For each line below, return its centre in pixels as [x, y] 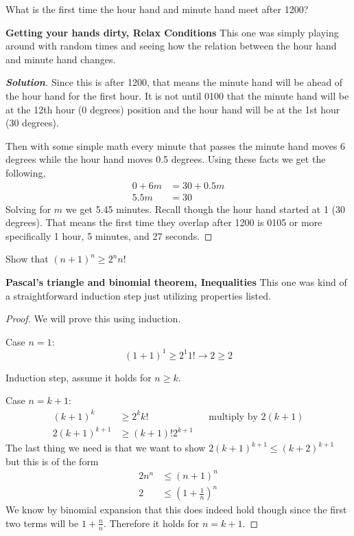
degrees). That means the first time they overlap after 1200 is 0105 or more [164, 222]
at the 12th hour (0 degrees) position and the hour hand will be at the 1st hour [173, 109]
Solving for [28, 209]
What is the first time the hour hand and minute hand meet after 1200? [157, 9]
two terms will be [42, 523]
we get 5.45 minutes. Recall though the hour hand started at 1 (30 [205, 209]
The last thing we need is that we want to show [106, 448]
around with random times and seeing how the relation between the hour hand [171, 46]
